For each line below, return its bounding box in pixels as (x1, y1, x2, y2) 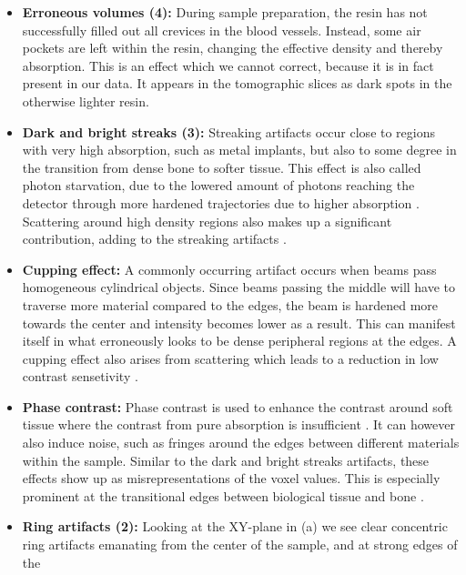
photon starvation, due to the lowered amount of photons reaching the (22, 176, 415, 195)
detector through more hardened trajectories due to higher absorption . (22, 193, 420, 212)
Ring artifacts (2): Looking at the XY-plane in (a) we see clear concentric (22, 517, 448, 536)
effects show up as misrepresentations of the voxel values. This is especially (22, 469, 441, 488)
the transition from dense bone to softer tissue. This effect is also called (22, 157, 421, 177)
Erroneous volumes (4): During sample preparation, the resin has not (22, 3, 428, 21)
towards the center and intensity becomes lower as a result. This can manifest (22, 313, 456, 332)
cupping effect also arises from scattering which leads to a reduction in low (22, 348, 439, 368)
